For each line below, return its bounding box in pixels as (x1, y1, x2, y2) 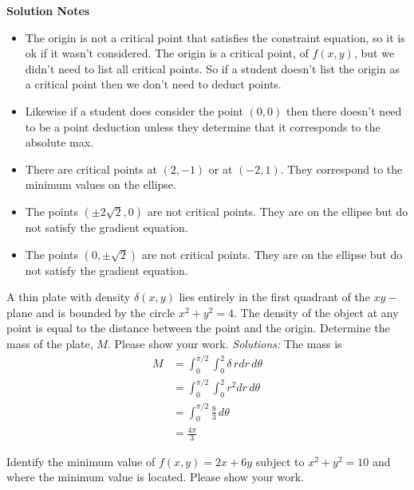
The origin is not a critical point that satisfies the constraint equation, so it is (25, 29, 405, 45)
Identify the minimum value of (6, 453, 156, 469)
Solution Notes (6, 2, 90, 18)
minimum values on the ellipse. (25, 176, 176, 193)
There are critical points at (25, 160, 157, 177)
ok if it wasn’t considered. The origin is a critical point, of (25, 45, 309, 61)
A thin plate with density (6, 288, 131, 305)
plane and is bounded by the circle (6, 304, 175, 320)
